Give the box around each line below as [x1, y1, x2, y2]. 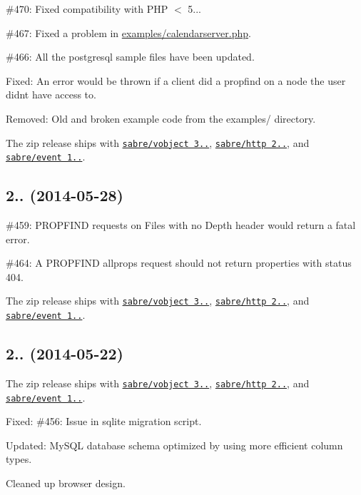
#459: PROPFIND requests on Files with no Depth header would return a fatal [6, 218, 356, 233]
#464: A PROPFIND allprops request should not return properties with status [6, 255, 352, 270]
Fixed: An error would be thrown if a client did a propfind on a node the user [6, 73, 346, 88]
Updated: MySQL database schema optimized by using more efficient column [6, 437, 343, 452]
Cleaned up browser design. [6, 476, 126, 491]
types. [6, 451, 32, 466]
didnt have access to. [6, 87, 96, 102]
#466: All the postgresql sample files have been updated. [6, 49, 255, 64]
